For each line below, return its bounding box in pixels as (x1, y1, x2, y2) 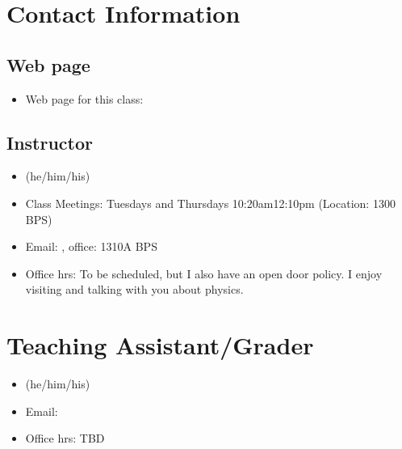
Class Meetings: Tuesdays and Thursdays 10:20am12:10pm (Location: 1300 (25, 194, 396, 211)
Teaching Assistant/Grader (6, 328, 314, 362)
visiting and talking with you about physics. (25, 281, 244, 298)
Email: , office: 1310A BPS (25, 238, 157, 255)
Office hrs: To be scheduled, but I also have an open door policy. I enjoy (25, 265, 383, 282)
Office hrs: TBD (25, 430, 105, 447)
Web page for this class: (25, 90, 144, 107)
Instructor (6, 129, 94, 155)
